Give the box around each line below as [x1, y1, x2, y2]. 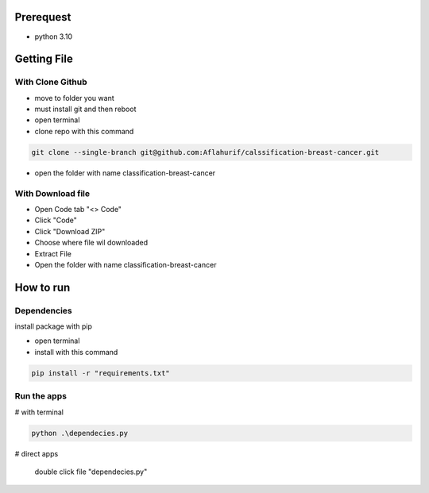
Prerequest [14, 10, 71, 24]
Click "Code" [34, 215, 77, 225]
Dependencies [14, 305, 73, 316]
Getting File [14, 52, 73, 66]
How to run [14, 280, 71, 294]
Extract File [34, 248, 71, 258]
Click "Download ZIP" [34, 226, 106, 236]
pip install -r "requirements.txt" [31, 368, 170, 377]
